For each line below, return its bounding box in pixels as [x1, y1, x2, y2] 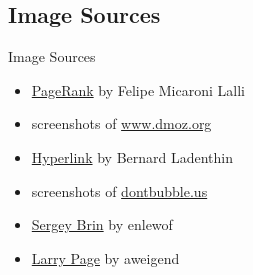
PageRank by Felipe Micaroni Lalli [31, 79, 245, 100]
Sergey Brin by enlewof [31, 214, 173, 235]
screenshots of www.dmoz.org [31, 113, 212, 134]
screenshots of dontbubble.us [31, 180, 208, 201]
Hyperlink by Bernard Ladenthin [31, 146, 234, 167]
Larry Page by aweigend [31, 247, 180, 268]
